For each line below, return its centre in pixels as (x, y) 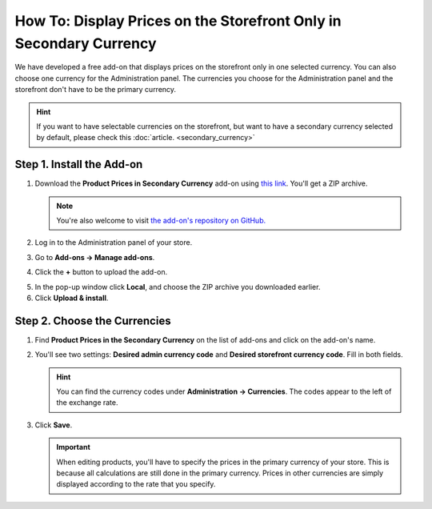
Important (74, 447)
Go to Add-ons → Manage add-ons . (95, 257)
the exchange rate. (87, 403)
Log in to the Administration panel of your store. (114, 242)
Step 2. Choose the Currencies (93, 321)
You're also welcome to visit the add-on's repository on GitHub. (161, 220)
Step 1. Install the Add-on (79, 164)
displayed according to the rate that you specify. (136, 484)
